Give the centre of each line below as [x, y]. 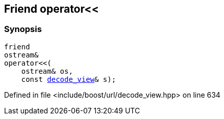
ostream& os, [47, 71]
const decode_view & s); [69, 79]
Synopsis [23, 29]
